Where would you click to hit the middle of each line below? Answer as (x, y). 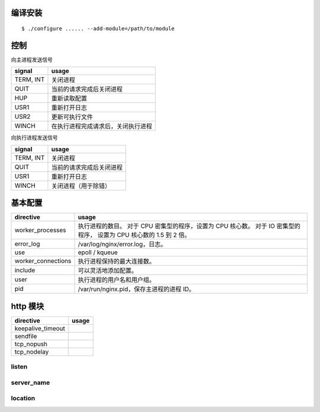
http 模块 (28, 306)
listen (19, 367)
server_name (31, 382)
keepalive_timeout (40, 328)
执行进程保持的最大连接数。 (116, 261)
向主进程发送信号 (32, 59)
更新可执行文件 (72, 117)
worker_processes (40, 230)
